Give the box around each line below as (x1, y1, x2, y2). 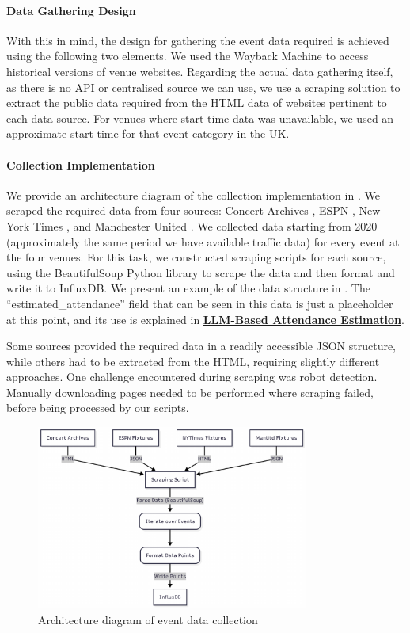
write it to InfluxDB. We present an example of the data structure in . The (6, 280, 370, 296)
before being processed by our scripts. (6, 399, 189, 416)
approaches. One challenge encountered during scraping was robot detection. (6, 368, 378, 385)
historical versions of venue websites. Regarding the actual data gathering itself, (6, 63, 393, 79)
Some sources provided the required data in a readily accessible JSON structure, (6, 337, 397, 354)
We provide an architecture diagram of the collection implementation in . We (6, 186, 380, 203)
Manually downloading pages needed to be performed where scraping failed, (6, 383, 374, 400)
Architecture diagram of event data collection (38, 611, 258, 627)
